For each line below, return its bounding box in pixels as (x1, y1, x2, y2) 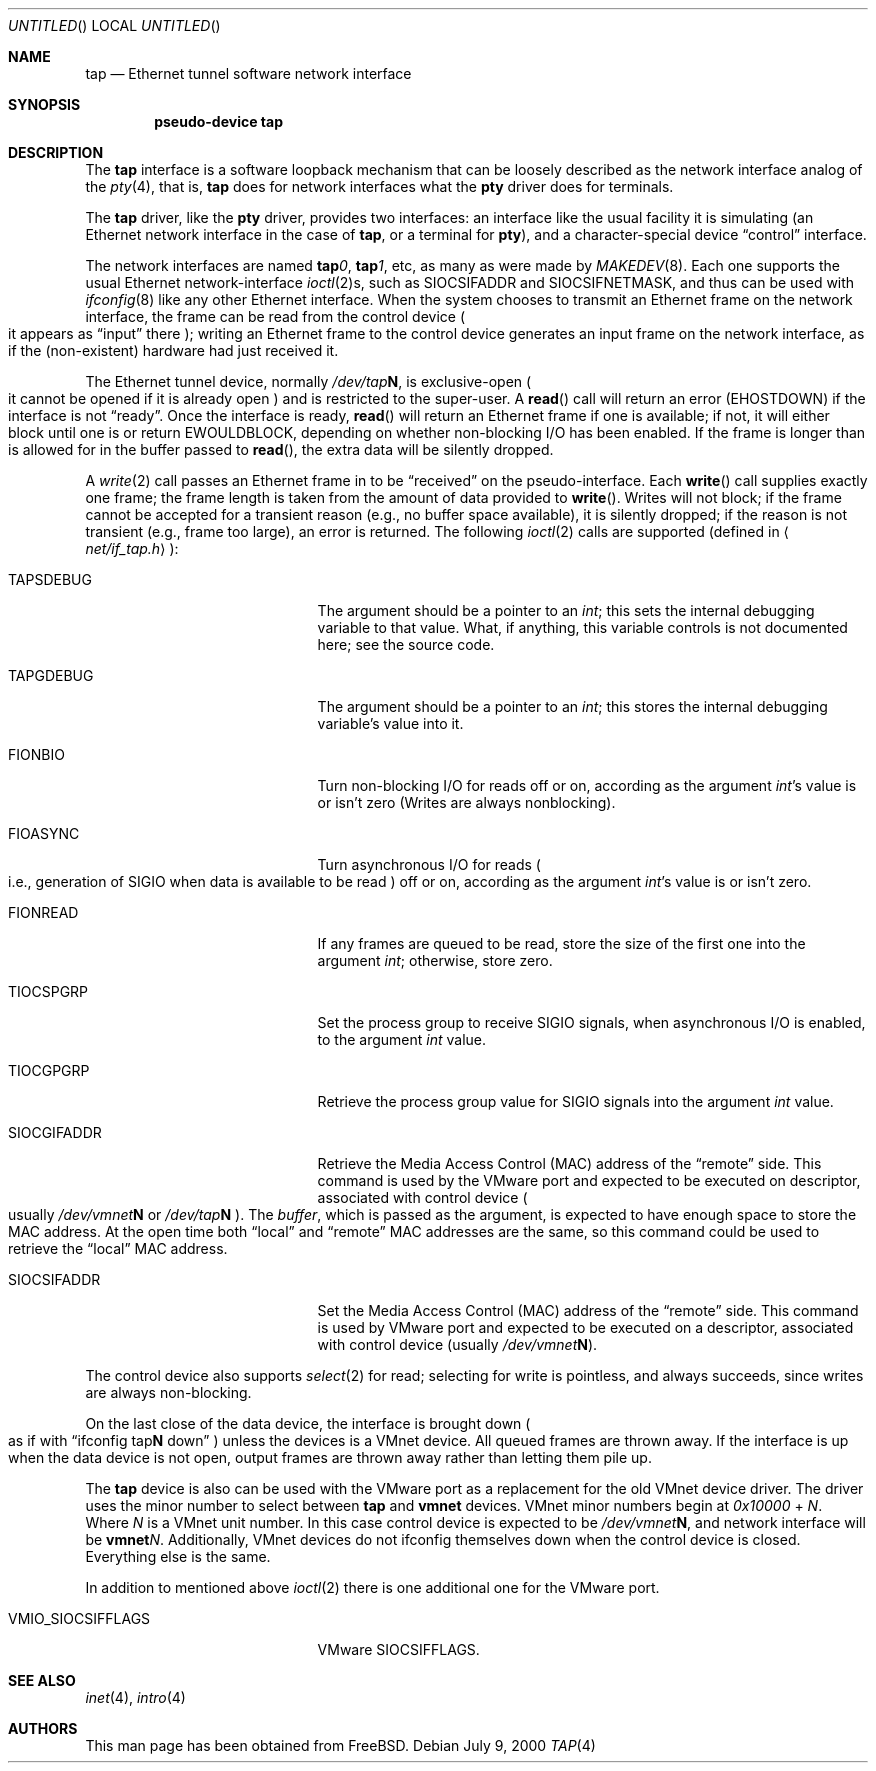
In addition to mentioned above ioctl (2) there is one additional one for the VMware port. (85, 1579, 660, 1596)
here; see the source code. (317, 636, 495, 653)
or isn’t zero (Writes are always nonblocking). (317, 794, 616, 811)
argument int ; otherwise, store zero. (317, 952, 553, 969)
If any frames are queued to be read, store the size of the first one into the (317, 935, 806, 952)
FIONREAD (8, 904, 79, 921)
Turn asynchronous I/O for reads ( (317, 856, 541, 873)
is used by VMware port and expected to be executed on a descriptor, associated (317, 1319, 854, 1336)
